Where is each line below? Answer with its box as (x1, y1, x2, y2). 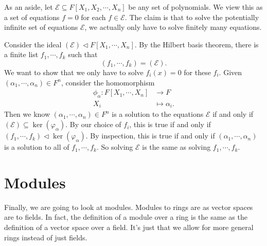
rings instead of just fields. (4, 232, 87, 242)
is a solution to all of (4, 142, 69, 152)
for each (81, 11, 106, 22)
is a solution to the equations (112, 109, 204, 119)
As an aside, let (4, 2, 53, 12)
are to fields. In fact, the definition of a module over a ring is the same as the (4, 212, 247, 222)
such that (68, 49, 98, 60)
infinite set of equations (4, 22, 78, 32)
